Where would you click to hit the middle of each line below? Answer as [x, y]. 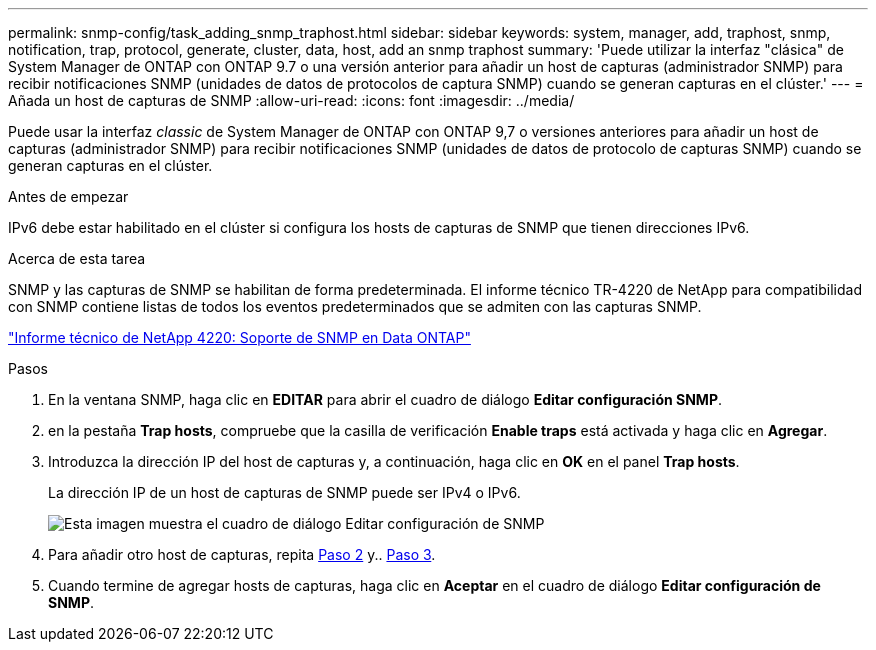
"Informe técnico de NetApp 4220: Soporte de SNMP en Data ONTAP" [239, 337]
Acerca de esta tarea [77, 258]
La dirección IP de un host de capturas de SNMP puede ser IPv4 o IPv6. [284, 492]
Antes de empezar [68, 196]
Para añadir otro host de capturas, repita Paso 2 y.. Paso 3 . [242, 554]
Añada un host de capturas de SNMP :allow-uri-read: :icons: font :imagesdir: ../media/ [291, 100]
